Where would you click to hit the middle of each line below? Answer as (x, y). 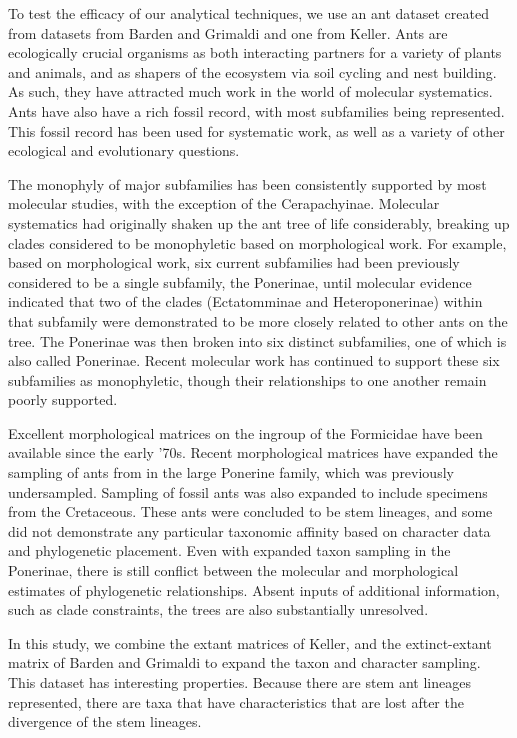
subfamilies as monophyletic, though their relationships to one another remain (247, 379)
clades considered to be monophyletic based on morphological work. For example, (257, 242)
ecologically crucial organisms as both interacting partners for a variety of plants (255, 52)
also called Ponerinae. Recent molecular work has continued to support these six (254, 360)
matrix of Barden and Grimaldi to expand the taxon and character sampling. (244, 662)
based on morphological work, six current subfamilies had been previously (234, 262)
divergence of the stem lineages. (105, 721)
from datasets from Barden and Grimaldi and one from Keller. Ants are (228, 32)
